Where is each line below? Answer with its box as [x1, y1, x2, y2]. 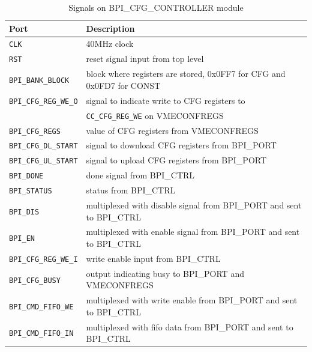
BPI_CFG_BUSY [9, 276, 61, 285]
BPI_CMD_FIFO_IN [9, 329, 74, 338]
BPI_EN [9, 234, 35, 243]
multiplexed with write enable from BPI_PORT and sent [86, 294, 298, 306]
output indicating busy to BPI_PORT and [86, 267, 244, 279]
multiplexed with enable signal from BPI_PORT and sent [86, 225, 300, 238]
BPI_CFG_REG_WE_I [9, 255, 78, 264]
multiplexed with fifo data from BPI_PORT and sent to [86, 320, 293, 333]
